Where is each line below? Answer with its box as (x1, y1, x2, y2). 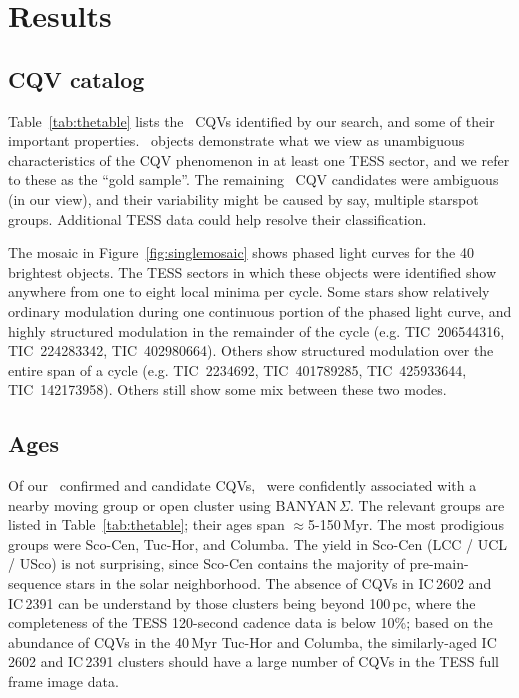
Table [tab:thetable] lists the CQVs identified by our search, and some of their (8, 110, 495, 131)
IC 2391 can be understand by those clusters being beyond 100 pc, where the (8, 592, 476, 613)
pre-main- (409, 553, 469, 574)
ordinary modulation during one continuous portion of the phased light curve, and (8, 300, 512, 321)
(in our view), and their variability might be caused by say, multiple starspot (8, 188, 479, 209)
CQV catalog (8, 63, 145, 94)
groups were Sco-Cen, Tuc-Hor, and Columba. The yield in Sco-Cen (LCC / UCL (8, 533, 508, 554)
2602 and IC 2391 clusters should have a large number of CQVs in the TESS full (8, 651, 500, 672)
